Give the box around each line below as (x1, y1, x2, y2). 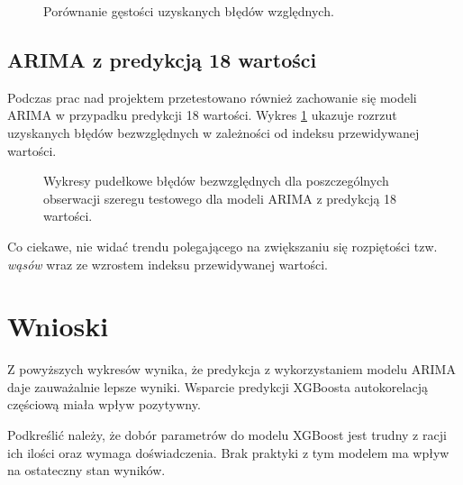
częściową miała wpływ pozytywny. (7, 395, 201, 414)
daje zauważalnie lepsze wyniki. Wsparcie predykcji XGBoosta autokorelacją (7, 377, 428, 396)
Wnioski (7, 307, 109, 344)
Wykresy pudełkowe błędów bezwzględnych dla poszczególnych (43, 171, 389, 190)
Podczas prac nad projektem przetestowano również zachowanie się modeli (7, 87, 417, 106)
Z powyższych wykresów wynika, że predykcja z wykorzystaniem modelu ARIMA (7, 360, 456, 379)
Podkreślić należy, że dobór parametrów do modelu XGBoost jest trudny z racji (7, 426, 447, 444)
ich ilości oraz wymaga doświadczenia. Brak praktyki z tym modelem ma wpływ (7, 443, 449, 462)
